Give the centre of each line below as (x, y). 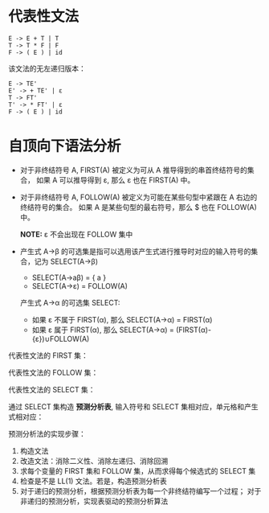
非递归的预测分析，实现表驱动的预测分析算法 (94, 501)
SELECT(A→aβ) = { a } (69, 277)
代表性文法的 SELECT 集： (52, 389)
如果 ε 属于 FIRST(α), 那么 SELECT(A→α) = (103, 330)
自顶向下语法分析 (65, 146)
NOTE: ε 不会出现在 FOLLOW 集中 (76, 234)
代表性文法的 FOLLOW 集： (53, 372)
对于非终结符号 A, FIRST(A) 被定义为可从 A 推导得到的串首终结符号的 (133, 170)
